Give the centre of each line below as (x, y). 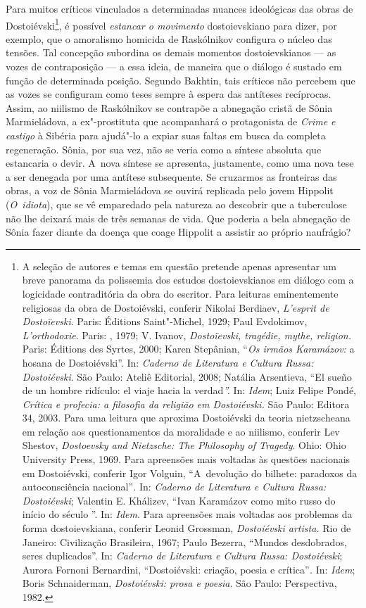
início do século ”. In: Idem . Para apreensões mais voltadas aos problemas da (187, 514)
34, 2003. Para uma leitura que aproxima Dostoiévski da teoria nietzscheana (186, 418)
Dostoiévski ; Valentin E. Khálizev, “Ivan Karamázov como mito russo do (179, 500)
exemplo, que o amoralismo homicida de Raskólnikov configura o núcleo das (169, 38)
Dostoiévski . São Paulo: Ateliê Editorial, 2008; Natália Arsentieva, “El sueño (187, 376)
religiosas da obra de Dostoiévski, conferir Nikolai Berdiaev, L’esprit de (176, 307)
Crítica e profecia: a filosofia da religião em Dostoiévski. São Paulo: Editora (186, 404)
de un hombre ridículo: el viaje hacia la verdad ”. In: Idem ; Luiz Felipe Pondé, (189, 390)
